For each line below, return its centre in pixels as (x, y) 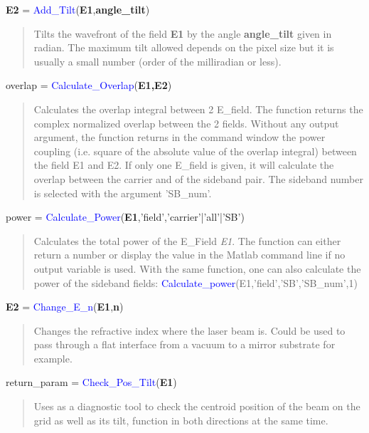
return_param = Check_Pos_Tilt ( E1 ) (91, 382)
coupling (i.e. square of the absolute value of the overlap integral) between (195, 151)
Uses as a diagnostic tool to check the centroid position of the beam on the (197, 406)
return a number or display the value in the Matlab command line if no (189, 255)
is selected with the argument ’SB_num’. (123, 193)
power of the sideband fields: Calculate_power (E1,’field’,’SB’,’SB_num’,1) (196, 282)
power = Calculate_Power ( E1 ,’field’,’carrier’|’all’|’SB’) (125, 217)
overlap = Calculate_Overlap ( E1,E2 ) (89, 85)
